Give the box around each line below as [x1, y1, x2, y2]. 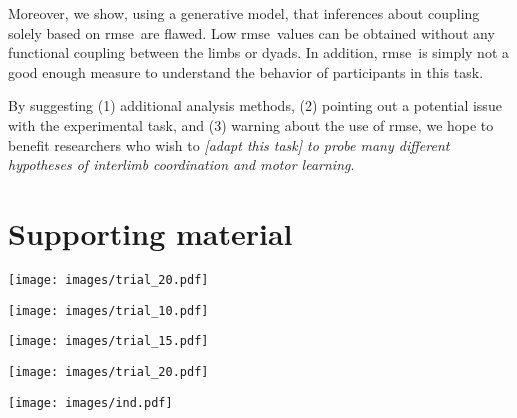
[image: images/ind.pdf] [8, 395, 173, 410]
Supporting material [8, 212, 293, 253]
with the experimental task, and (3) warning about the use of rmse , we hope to [8, 114, 494, 135]
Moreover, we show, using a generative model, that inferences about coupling [8, 3, 480, 23]
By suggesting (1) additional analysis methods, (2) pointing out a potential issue [8, 95, 502, 116]
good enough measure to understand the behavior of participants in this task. [8, 61, 484, 82]
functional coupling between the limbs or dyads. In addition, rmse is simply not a [8, 42, 510, 63]
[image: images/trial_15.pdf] [8, 334, 209, 349]
